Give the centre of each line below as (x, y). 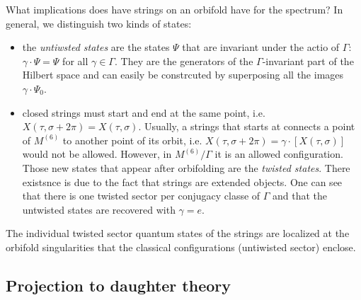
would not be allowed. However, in (97, 154)
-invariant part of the (308, 60)
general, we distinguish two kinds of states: (99, 23)
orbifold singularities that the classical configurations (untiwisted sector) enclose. (181, 247)
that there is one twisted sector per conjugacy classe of (141, 196)
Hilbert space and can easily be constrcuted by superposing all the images (183, 75)
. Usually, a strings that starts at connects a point (247, 126)
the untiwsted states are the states (96, 47)
